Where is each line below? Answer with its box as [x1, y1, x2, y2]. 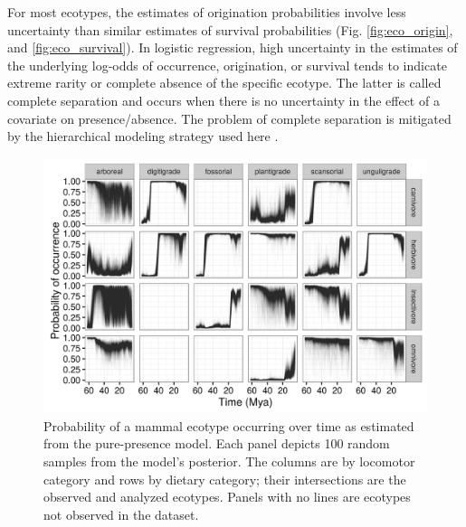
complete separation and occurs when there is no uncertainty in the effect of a [7, 90, 440, 109]
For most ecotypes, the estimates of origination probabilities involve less [7, 3, 406, 21]
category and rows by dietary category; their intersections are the [43, 469, 406, 488]
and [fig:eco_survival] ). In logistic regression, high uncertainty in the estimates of [7, 38, 458, 57]
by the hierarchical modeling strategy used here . [7, 127, 279, 146]
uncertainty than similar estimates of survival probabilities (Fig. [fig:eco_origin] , [7, 20, 453, 39]
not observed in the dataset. [43, 504, 199, 523]
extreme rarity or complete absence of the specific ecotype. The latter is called [7, 73, 442, 92]
